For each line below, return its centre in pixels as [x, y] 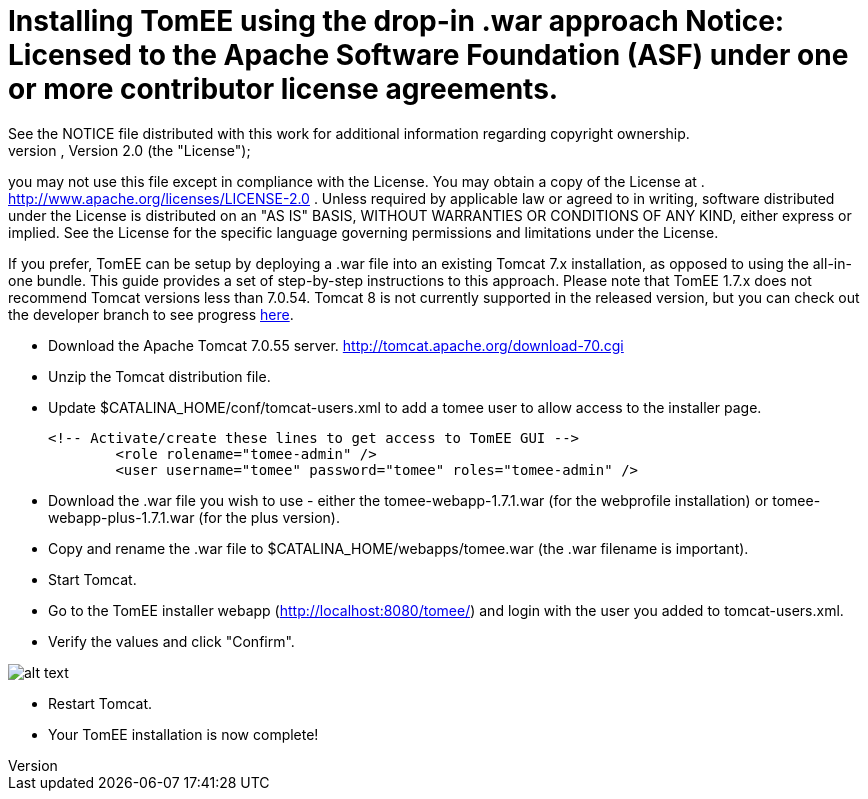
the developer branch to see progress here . [151, 314]
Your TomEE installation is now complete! [183, 734]
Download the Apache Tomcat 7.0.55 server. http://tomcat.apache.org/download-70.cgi [336, 345]
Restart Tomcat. [100, 703]
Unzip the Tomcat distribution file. [159, 376]
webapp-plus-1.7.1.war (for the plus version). [194, 517]
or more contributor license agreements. [283, 89]
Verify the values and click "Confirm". [171, 641]
